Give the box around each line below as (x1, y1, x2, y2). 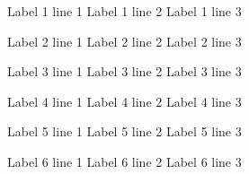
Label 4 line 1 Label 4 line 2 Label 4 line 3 (7, 91, 242, 110)
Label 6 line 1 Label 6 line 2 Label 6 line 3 (7, 152, 242, 170)
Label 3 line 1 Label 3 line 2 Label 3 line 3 (7, 62, 242, 81)
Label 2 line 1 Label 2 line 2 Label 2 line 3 (7, 31, 242, 50)
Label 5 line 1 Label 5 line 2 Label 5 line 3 (7, 122, 242, 141)
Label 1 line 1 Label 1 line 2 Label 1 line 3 (7, 2, 242, 20)
